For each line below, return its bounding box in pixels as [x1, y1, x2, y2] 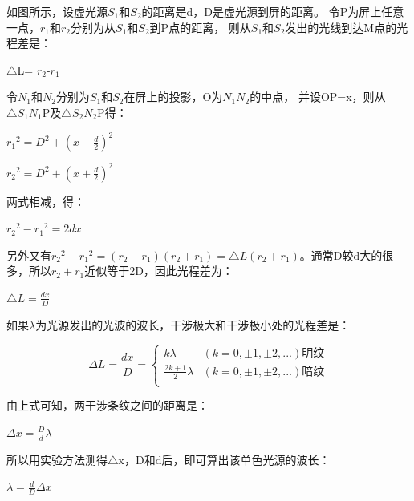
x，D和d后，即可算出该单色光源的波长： [118, 450, 331, 467]
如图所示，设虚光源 [6, 3, 108, 19]
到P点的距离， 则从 [149, 18, 251, 35]
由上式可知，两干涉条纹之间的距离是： [6, 397, 209, 414]
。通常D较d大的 [299, 246, 383, 263]
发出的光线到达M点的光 [285, 18, 408, 35]
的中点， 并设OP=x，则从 [250, 88, 386, 105]
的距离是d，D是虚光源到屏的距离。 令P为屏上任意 [141, 3, 404, 19]
